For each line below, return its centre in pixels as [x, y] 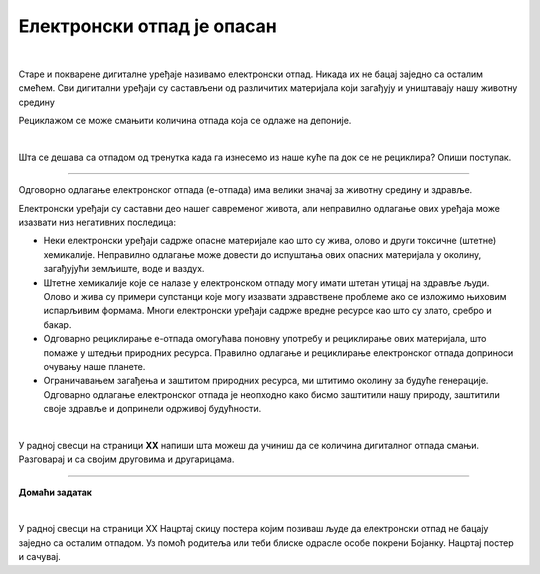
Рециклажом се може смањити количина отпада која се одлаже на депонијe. [185, 121]
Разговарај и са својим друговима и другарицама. [126, 459]
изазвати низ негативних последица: [97, 222]
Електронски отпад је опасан [147, 26]
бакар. [57, 324]
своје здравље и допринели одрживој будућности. [152, 409]
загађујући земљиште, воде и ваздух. [124, 269]
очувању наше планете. [94, 366]
